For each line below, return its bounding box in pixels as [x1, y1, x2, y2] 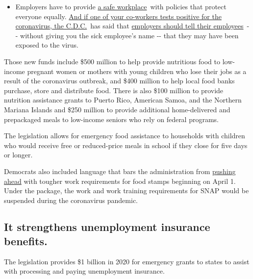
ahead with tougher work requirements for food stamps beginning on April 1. [4, 176, 236, 186]
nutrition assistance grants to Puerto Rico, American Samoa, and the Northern [4, 95, 242, 105]
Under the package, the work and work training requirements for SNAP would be [4, 185, 249, 196]
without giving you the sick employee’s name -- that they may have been [20, 30, 239, 40]
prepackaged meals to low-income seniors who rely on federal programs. [4, 114, 219, 124]
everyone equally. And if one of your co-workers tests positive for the [15, 11, 222, 21]
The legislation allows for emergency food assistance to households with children [4, 130, 245, 141]
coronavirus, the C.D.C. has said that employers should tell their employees [15, 21, 244, 31]
